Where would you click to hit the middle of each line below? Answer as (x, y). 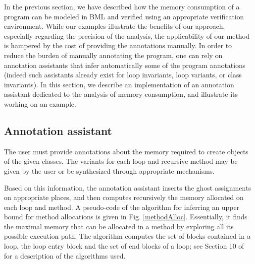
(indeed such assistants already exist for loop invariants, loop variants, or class (123, 75)
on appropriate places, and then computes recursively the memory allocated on (124, 197)
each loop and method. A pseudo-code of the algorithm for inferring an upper (122, 207)
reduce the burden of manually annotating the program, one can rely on (113, 55)
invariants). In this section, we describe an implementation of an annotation (119, 84)
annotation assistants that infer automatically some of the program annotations (125, 65)
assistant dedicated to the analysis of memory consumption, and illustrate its (121, 94)
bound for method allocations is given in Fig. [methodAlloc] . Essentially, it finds (126, 217)
